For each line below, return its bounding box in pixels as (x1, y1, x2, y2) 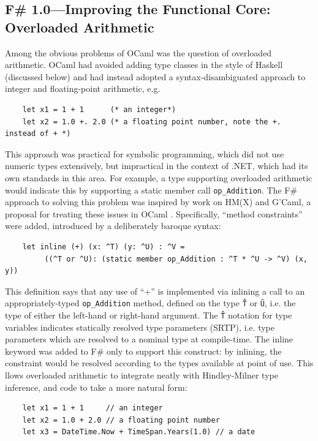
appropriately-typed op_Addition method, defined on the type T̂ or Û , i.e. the (5, 296, 296, 309)
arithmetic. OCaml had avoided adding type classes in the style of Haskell (5, 58, 283, 71)
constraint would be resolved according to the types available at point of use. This (5, 356, 314, 369)
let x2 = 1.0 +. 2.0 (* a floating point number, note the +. (22, 117, 282, 126)
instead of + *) (5, 129, 71, 138)
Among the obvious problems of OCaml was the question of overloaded (5, 46, 272, 59)
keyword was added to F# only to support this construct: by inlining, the (5, 344, 282, 357)
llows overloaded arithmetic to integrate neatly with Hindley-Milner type (5, 369, 278, 382)
